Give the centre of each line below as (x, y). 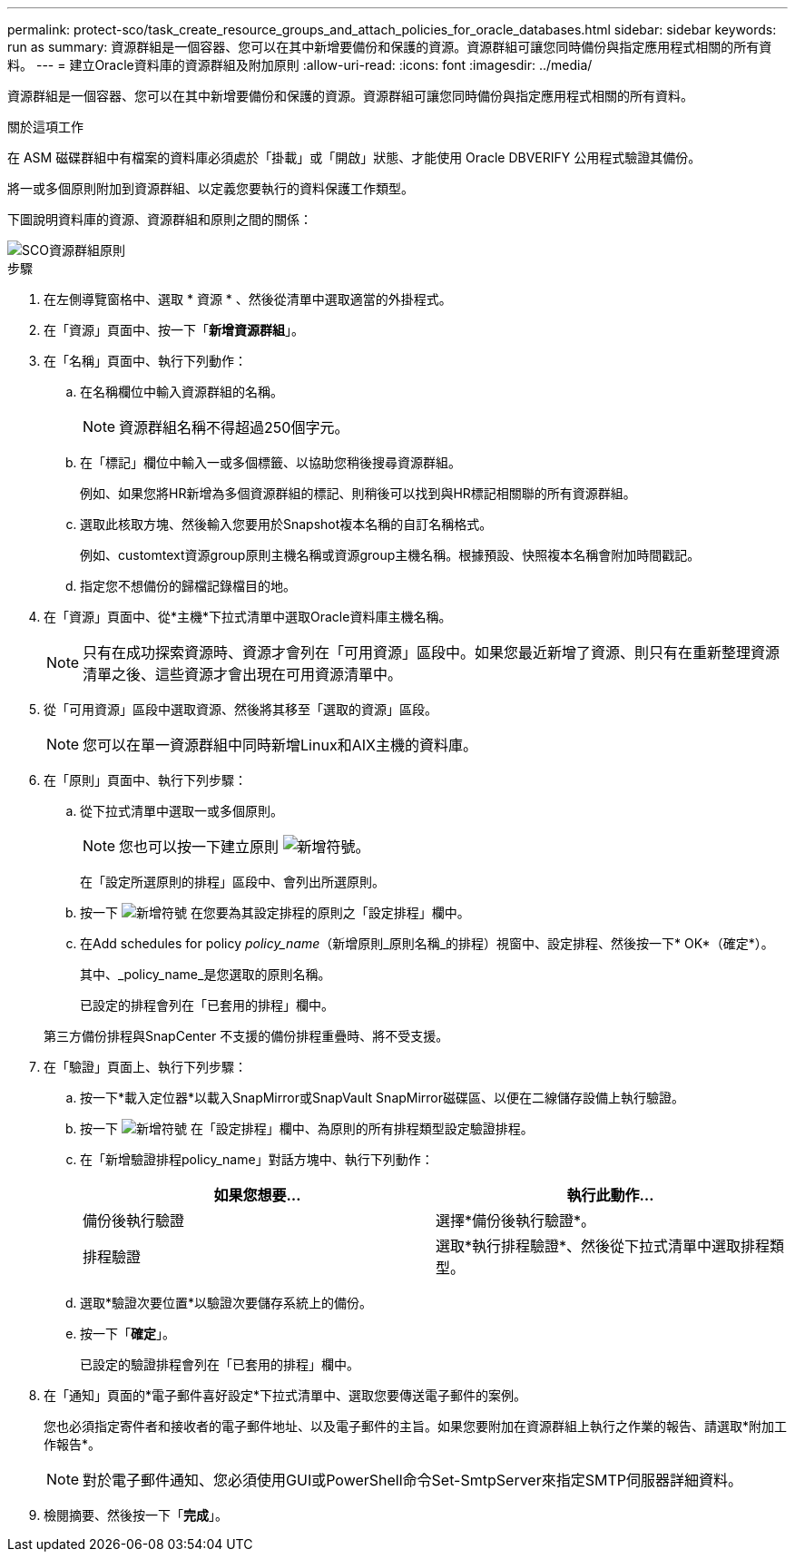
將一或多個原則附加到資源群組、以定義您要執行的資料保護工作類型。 (211, 188)
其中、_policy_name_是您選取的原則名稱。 (206, 974)
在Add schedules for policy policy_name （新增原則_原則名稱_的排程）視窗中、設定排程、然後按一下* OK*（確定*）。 (427, 943)
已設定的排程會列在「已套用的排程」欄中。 (207, 1005)
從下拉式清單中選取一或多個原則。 (182, 811)
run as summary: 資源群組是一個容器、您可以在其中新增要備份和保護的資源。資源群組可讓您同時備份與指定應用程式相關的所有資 (390, 47)
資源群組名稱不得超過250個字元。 (234, 427)
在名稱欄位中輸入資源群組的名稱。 (182, 392)
